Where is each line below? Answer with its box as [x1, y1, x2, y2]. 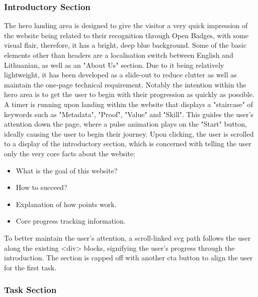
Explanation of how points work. [16, 199, 117, 209]
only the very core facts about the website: [4, 148, 136, 158]
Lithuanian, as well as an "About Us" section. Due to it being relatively [4, 59, 224, 70]
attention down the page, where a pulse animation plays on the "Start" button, [4, 119, 247, 129]
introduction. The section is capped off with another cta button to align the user [4, 252, 253, 263]
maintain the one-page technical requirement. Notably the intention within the [4, 79, 246, 89]
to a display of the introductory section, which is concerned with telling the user [4, 138, 251, 149]
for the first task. [4, 262, 56, 272]
